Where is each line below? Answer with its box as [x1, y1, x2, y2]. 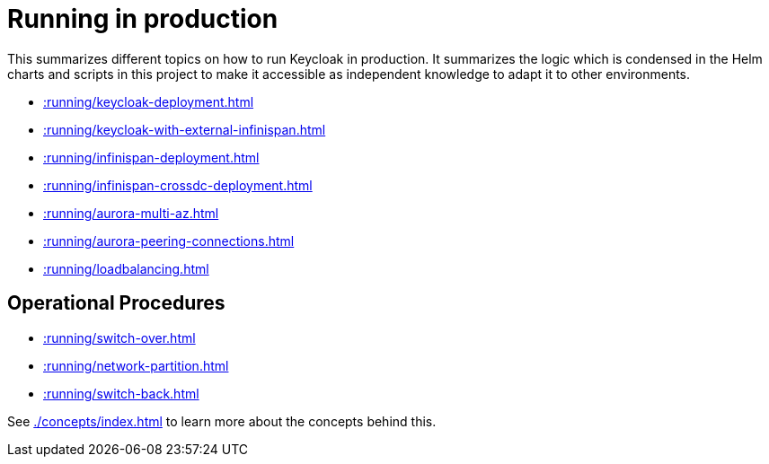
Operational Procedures [7, 292, 225, 315]
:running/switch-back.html [43, 385, 199, 401]
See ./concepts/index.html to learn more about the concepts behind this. [7, 413, 437, 429]
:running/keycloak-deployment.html [43, 93, 254, 109]
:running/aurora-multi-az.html [43, 205, 219, 221]
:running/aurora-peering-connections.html [43, 232, 295, 249]
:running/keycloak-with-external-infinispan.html [43, 121, 326, 137]
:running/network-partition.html [43, 357, 229, 373]
